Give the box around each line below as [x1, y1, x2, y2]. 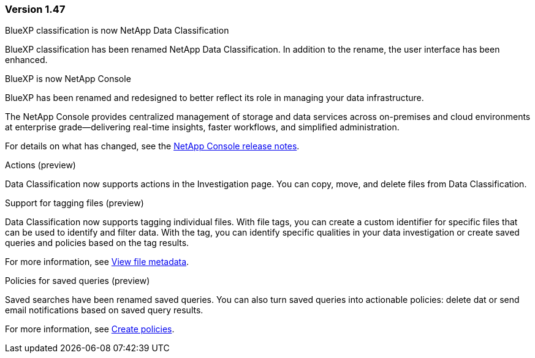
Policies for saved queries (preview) [5, 275, 150, 286]
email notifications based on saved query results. [5, 305, 203, 316]
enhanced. [5, 54, 48, 65]
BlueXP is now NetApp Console [5, 73, 131, 84]
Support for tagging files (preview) [5, 198, 144, 209]
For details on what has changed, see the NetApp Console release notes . [5, 141, 300, 152]
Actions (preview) [5, 160, 76, 171]
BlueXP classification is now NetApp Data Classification [5, 25, 229, 36]
